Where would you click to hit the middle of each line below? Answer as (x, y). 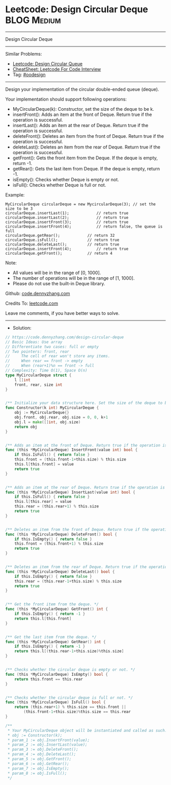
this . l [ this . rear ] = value (43, 502)
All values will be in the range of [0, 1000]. (57, 273)
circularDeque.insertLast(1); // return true (67, 213)
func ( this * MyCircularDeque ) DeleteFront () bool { (61, 534)
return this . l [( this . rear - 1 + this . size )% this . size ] (69, 651)
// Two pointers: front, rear (37, 351)
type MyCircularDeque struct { (38, 375)
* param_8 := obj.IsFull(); (37, 773)
